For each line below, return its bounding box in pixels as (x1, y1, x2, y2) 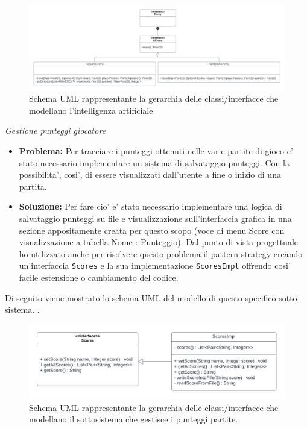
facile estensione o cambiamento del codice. (19, 271, 179, 283)
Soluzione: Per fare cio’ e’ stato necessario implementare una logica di (19, 200, 282, 213)
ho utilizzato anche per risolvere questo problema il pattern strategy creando (19, 247, 303, 260)
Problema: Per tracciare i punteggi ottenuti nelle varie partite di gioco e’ (19, 144, 293, 157)
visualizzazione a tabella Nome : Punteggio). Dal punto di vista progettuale (19, 236, 299, 248)
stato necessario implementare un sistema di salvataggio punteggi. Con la (19, 156, 290, 169)
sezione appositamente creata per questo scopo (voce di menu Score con (19, 224, 285, 236)
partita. (19, 180, 47, 192)
